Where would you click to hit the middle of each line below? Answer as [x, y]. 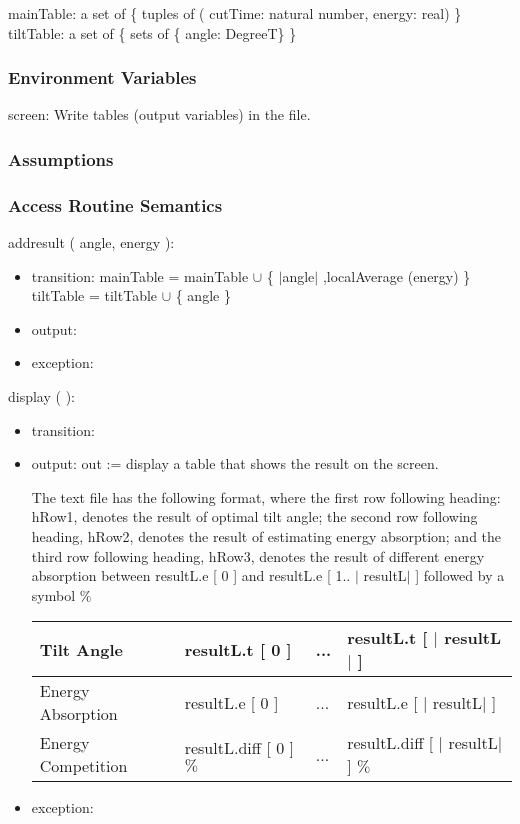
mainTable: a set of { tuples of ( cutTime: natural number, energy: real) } [235, 13]
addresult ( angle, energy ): [91, 242]
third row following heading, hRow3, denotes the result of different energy [258, 555]
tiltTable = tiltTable [94, 295]
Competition [83, 766]
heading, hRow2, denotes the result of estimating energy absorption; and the [266, 536]
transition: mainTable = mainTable [140, 275]
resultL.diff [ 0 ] [239, 748]
